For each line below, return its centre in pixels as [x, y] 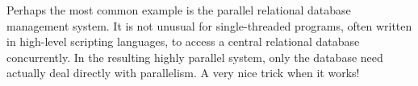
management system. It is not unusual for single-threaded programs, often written [209, 25]
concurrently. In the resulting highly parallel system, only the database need [195, 57]
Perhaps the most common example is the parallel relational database [179, 10]
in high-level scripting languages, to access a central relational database [183, 41]
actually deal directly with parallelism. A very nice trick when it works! [183, 73]
